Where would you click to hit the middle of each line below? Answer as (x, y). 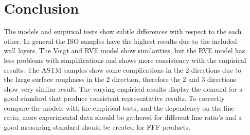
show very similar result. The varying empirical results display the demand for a (124, 88)
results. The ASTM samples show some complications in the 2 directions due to (123, 69)
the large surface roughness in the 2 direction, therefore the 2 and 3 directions (120, 79)
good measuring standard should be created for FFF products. (97, 127)
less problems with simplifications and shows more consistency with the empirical (125, 60)
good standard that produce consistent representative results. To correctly (114, 98)
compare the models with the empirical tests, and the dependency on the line (119, 107)
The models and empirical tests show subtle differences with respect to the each (123, 31)
